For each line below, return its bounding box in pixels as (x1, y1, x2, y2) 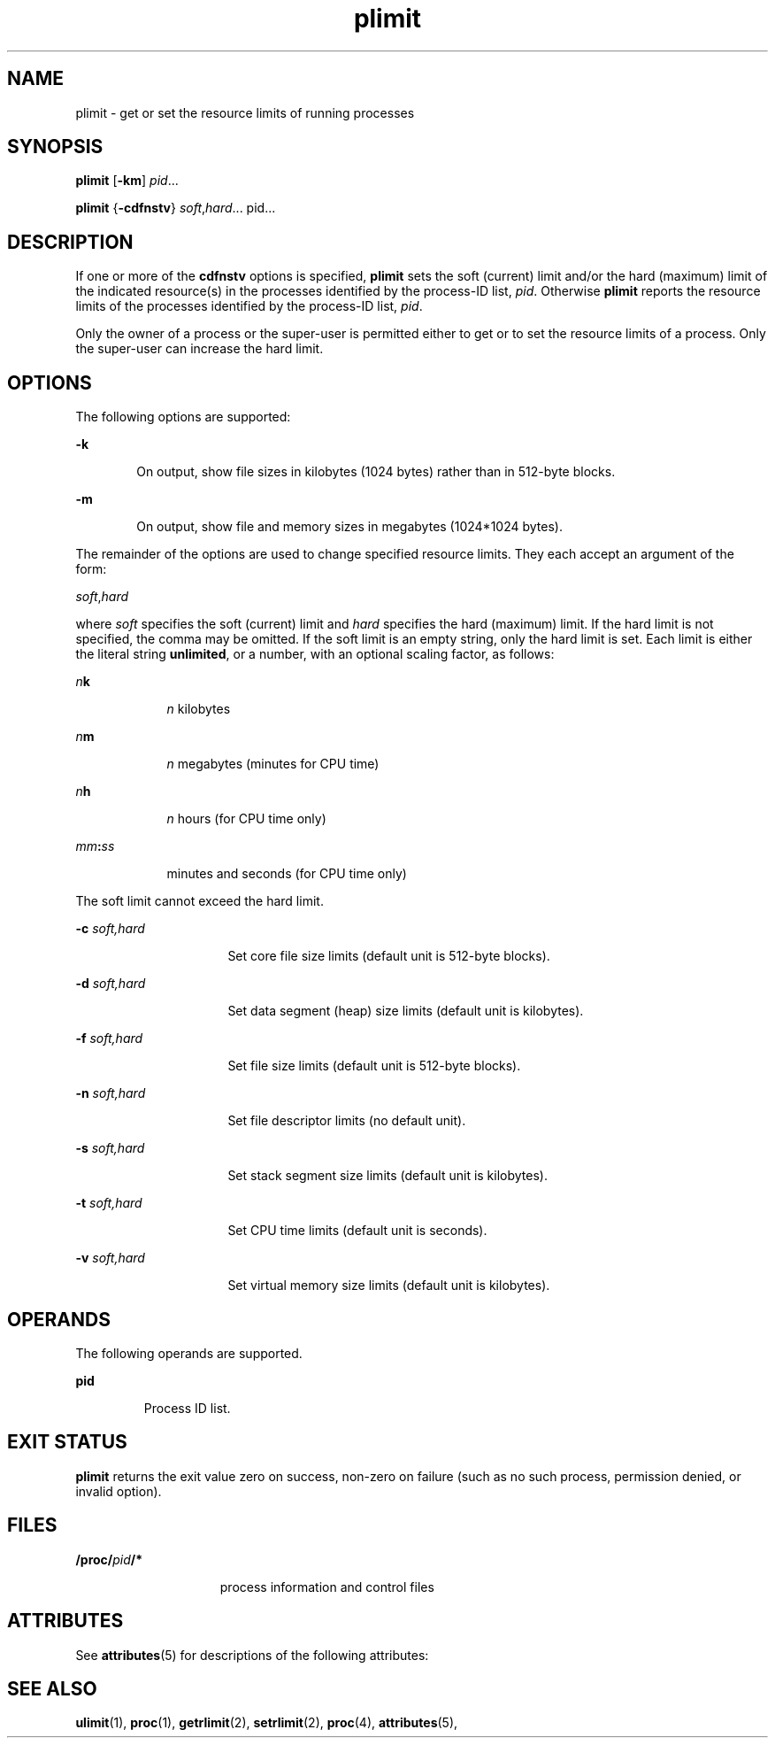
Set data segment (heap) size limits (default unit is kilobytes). (227, 1003, 584, 1019)
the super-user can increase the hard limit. (75, 341, 324, 357)
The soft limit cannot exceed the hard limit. (75, 893, 324, 909)
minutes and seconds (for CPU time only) (166, 866, 407, 882)
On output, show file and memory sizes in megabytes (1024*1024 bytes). (136, 519, 563, 535)
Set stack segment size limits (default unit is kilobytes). (227, 1168, 548, 1184)
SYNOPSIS (7, 135, 104, 158)
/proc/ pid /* (75, 1551, 143, 1567)
